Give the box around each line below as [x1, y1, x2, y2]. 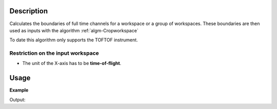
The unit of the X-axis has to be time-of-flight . [22, 60, 122, 67]
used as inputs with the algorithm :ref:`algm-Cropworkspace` [9, 27, 138, 33]
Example [9, 87, 29, 93]
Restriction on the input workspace [9, 50, 100, 57]
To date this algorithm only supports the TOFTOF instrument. [9, 37, 138, 43]
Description [9, 7, 48, 15]
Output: [9, 96, 26, 102]
